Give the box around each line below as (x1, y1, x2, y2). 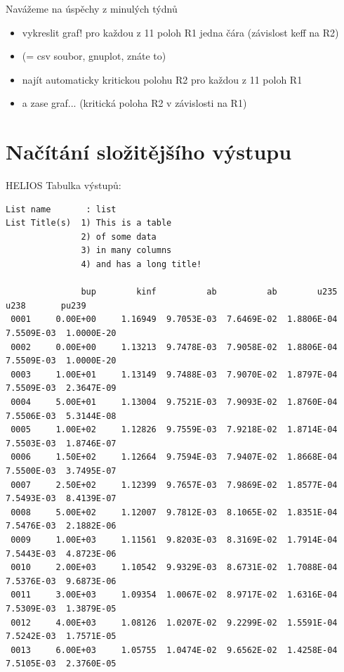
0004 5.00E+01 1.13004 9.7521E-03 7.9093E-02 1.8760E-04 (11, 397, 338, 407)
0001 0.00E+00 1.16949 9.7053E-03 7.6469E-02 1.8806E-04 (11, 314, 338, 325)
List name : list (6, 204, 117, 214)
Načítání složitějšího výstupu (6, 137, 292, 166)
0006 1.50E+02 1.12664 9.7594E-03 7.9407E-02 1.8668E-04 (11, 452, 338, 463)
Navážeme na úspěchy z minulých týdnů (6, 1, 178, 15)
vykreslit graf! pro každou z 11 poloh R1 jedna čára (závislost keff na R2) (22, 25, 339, 39)
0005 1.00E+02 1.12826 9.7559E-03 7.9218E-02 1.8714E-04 (11, 425, 338, 435)
